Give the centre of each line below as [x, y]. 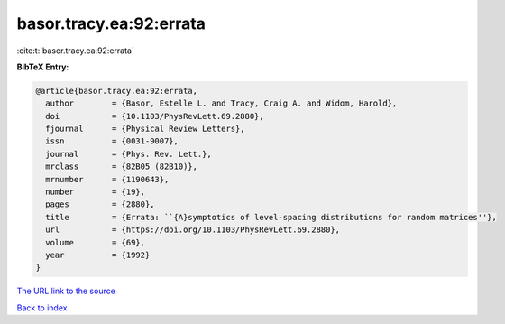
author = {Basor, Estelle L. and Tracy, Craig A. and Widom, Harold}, [221, 103]
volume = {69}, [96, 242]
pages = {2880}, [100, 204]
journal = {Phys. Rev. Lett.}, [129, 154]
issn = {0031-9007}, [112, 141]
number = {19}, [96, 192]
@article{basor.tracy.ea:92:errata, [117, 91]
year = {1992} [98, 255]
